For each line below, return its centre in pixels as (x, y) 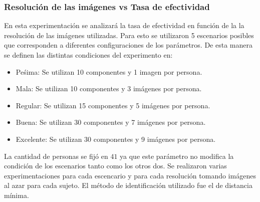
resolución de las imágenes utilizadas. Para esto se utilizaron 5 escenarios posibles (129, 35)
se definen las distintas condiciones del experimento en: (88, 55)
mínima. (17, 195)
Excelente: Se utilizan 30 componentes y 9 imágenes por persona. (116, 139)
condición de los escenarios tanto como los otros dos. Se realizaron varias (115, 166)
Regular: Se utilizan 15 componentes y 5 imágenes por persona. (113, 105)
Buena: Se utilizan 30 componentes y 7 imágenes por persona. (111, 122)
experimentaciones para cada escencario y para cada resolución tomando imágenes (130, 175)
